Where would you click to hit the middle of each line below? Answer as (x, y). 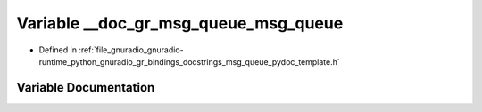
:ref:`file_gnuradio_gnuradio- (131, 50)
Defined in (58, 50)
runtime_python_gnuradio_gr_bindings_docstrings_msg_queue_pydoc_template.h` (190, 61)
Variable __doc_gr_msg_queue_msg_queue (180, 23)
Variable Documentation (86, 88)
